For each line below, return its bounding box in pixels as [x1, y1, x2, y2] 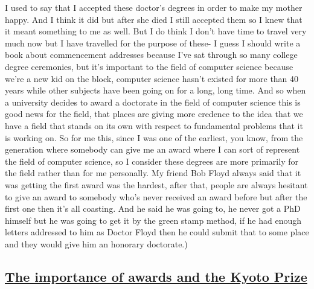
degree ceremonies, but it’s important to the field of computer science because [5, 60, 293, 72]
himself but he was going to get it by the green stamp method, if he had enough [5, 214, 302, 226]
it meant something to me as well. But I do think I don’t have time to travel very [5, 25, 307, 37]
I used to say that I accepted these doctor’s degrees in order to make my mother [5, 1, 303, 13]
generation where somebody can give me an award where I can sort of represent [5, 143, 300, 156]
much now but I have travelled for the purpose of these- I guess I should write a [5, 36, 301, 49]
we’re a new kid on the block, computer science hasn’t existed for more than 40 [5, 72, 299, 84]
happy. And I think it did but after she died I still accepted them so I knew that [5, 13, 303, 25]
